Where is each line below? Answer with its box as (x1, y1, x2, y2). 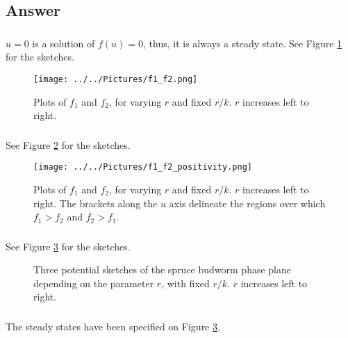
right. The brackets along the (33, 195, 158, 210)
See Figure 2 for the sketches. (6, 137, 131, 152)
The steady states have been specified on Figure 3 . (6, 319, 220, 333)
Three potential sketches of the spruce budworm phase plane (33, 262, 292, 277)
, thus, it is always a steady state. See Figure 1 (143, 35, 342, 50)
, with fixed (161, 275, 210, 290)
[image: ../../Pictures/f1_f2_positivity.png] (33, 162, 252, 172)
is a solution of (32, 35, 95, 50)
